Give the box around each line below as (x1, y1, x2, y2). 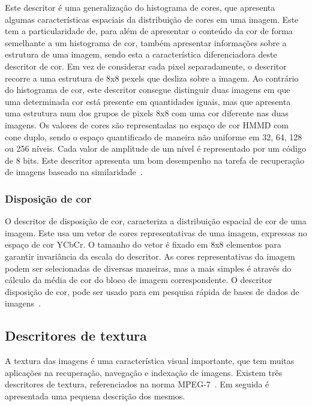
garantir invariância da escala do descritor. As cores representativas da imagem (5, 249, 295, 262)
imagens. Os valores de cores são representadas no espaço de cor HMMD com (5, 118, 289, 131)
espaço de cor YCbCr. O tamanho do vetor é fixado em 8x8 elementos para (5, 238, 281, 251)
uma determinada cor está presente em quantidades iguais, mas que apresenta (5, 95, 291, 107)
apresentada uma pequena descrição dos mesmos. (5, 389, 185, 402)
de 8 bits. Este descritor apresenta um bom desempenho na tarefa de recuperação (5, 154, 304, 166)
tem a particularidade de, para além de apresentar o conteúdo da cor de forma (5, 25, 293, 37)
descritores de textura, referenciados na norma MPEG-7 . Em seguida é (5, 378, 269, 390)
